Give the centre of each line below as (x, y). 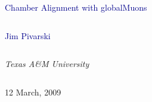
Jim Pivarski (28, 35)
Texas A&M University (47, 64)
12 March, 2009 (33, 92)
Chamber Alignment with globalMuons (76, 7)
